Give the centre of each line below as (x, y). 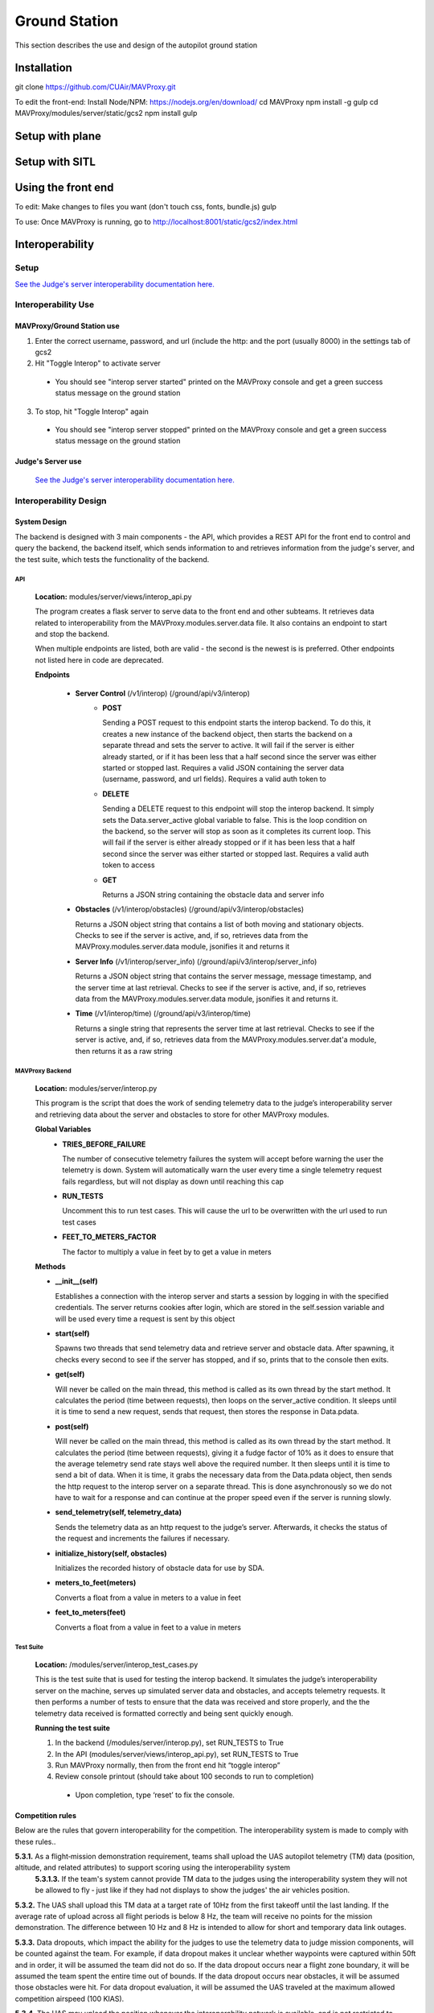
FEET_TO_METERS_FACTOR (109, 1237)
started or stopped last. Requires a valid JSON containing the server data (223, 767)
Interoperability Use (55, 304)
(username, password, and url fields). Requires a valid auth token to (215, 779)
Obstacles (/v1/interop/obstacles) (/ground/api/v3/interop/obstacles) (190, 909)
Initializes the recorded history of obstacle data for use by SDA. (160, 1568)
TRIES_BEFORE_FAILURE (104, 1144)
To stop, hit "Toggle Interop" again (92, 411)
